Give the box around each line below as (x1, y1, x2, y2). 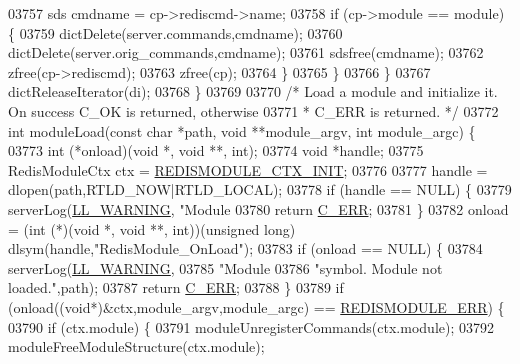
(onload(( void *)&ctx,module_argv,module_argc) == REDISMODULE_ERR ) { (8, 296, 505, 317)
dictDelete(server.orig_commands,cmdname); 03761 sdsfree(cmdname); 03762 (8, 42, 484, 63)
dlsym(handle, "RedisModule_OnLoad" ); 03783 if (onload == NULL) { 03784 (8, 238, 483, 259)
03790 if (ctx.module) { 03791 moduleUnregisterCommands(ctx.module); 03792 (8, 316, 494, 337)
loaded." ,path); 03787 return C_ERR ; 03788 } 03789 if (8, 277, 344, 298)
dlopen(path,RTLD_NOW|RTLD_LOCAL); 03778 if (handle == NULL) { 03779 (8, 179, 512, 200)
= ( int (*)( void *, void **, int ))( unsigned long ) (8, 218, 296, 239)
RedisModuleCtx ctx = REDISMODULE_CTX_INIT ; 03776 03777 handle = (8, 159, 488, 180)
